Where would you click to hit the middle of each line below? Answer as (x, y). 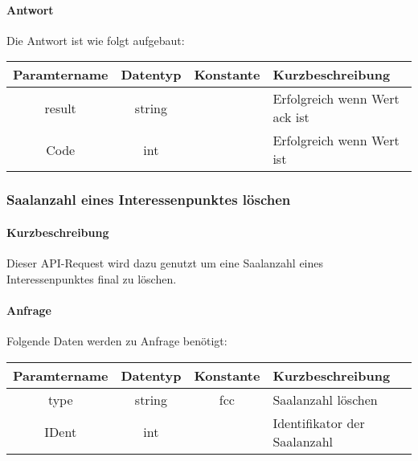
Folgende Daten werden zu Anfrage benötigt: (117, 341)
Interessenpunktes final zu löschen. (92, 278)
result (60, 108)
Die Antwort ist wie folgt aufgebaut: (96, 40)
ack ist (291, 117)
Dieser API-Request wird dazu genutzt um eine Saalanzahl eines (165, 263)
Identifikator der (319, 422)
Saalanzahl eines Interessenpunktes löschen (149, 200)
